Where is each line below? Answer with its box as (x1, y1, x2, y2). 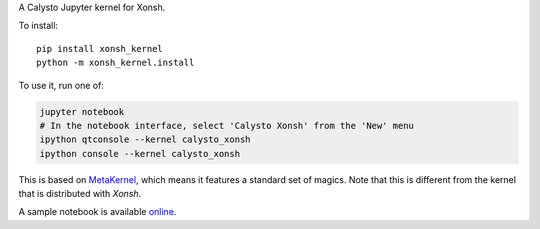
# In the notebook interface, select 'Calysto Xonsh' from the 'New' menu (39, 120, 415, 131)
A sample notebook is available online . (18, 206, 177, 218)
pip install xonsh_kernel (36, 43, 164, 54)
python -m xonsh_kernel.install (36, 57, 195, 69)
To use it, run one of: (18, 79, 105, 91)
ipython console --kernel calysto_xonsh (39, 148, 240, 159)
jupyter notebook (39, 106, 125, 117)
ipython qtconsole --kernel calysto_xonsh (39, 134, 251, 145)
